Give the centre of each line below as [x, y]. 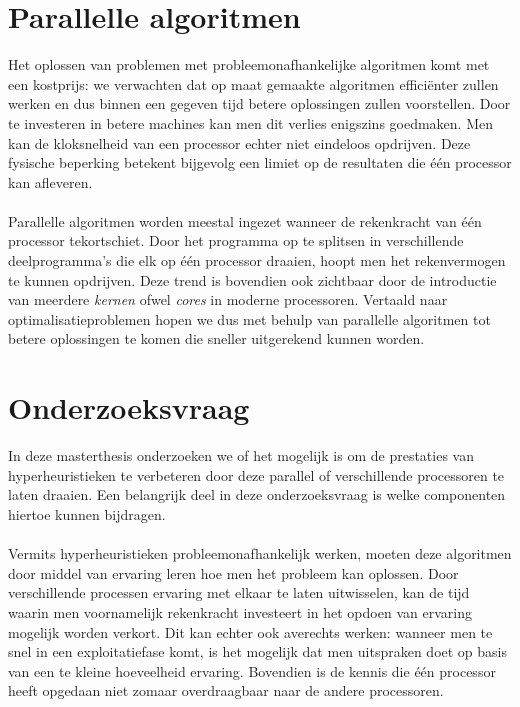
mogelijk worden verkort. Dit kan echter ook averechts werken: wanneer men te [250, 631]
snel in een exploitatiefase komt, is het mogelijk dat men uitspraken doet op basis [258, 651]
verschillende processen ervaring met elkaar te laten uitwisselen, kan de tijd [239, 592]
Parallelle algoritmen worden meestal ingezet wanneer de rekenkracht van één [245, 220]
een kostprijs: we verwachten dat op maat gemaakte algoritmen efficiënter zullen [253, 83]
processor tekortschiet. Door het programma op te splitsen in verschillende [236, 240]
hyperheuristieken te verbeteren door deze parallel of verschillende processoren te [256, 474]
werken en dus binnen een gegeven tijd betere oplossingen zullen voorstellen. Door [259, 103]
